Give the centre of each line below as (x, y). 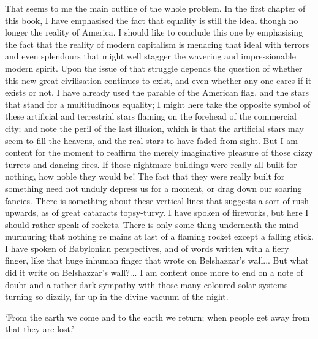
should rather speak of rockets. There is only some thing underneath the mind (152, 224)
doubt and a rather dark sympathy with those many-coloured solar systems (146, 284)
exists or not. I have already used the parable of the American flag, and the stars (157, 92)
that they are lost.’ (40, 329)
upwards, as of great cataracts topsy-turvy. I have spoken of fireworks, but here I (157, 212)
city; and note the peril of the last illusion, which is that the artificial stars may (154, 128)
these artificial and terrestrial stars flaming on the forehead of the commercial (151, 116)
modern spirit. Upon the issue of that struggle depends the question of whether (154, 68)
